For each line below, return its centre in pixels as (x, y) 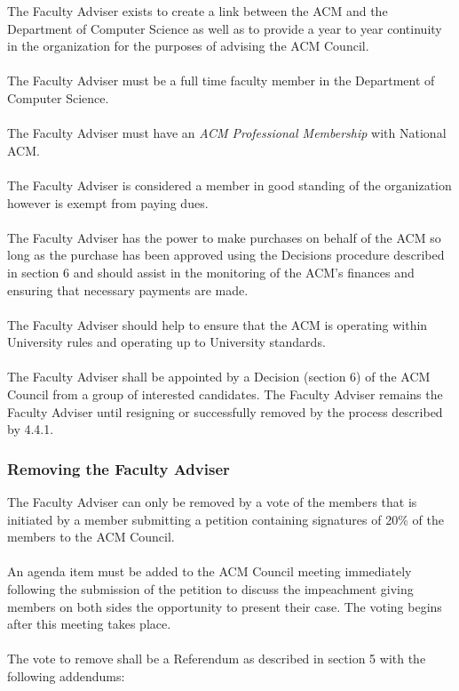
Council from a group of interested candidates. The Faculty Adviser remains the (225, 394)
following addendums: (66, 676)
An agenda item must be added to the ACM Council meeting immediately (210, 571)
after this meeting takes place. (89, 624)
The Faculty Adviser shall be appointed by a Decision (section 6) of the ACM (219, 377)
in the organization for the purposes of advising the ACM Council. (188, 46)
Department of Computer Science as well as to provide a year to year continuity (225, 28)
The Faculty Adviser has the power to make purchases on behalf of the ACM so (224, 237)
